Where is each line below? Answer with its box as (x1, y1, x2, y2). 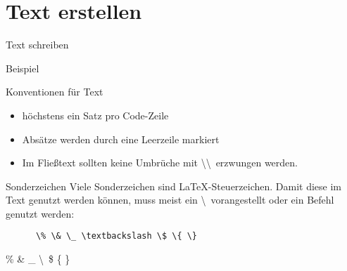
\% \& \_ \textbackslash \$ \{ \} (35, 231, 198, 242)
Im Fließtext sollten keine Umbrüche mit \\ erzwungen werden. (22, 155, 298, 170)
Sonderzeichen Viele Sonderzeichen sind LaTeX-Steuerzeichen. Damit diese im (6, 178, 342, 193)
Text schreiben (6, 37, 69, 52)
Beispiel (6, 60, 39, 75)
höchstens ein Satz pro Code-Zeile (22, 107, 169, 122)
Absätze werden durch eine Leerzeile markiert (22, 131, 220, 146)
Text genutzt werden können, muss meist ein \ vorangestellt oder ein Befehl (6, 192, 334, 207)
